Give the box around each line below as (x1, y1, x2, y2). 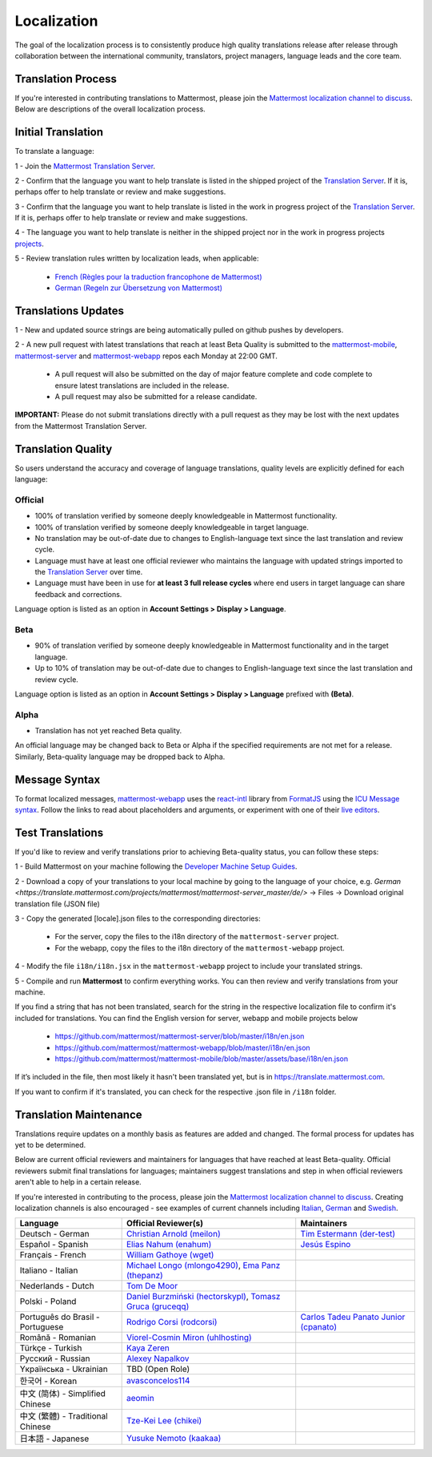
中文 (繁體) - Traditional (19, 1411, 108, 1422)
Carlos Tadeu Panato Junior (300, 1311, 406, 1322)
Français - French (19, 1249, 87, 1261)
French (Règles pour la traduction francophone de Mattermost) (54, 272, 263, 281)
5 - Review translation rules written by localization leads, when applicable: (14, 253, 259, 264)
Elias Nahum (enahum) (126, 1239, 212, 1250)
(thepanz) (126, 1270, 163, 1281)
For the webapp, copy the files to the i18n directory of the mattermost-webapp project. (54, 942, 346, 953)
